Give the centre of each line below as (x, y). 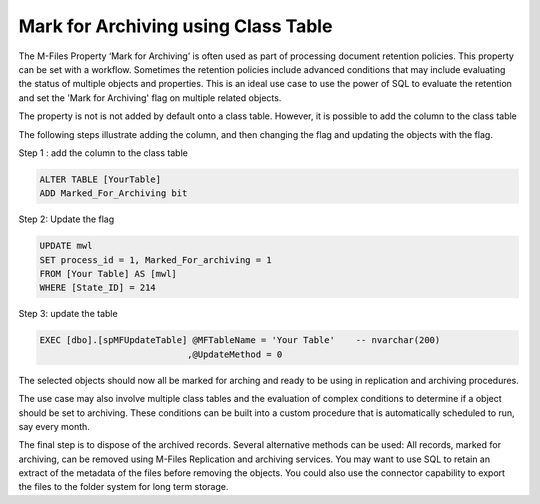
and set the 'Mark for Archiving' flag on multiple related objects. (150, 97)
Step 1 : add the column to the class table (103, 152)
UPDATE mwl (66, 246)
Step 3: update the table (68, 314)
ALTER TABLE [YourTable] (100, 179)
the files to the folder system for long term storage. (123, 487)
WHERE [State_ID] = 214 (98, 288)
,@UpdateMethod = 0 (234, 354)
